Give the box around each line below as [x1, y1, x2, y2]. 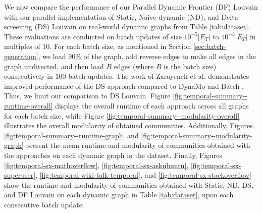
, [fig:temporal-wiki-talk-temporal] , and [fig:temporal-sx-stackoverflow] [35, 170, 251, 180]
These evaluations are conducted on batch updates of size [4, 31, 182, 41]
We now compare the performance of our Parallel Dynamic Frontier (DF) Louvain [4, 2, 258, 12]
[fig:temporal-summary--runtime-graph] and [4, 130, 139, 140]
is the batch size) [164, 61, 217, 71]
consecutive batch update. [4, 199, 84, 209]
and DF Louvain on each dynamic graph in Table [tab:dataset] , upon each [4, 189, 234, 200]
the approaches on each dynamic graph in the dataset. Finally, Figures [4, 149, 223, 160]
